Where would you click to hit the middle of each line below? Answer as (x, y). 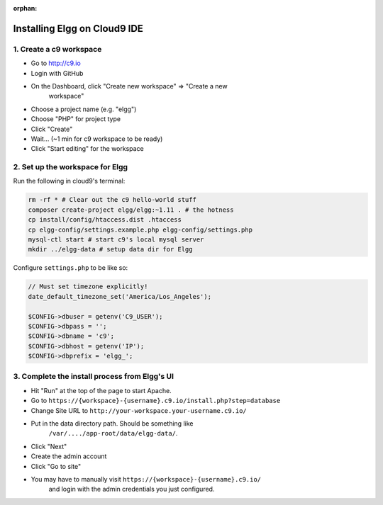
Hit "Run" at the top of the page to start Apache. (101, 390)
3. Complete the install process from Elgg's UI (93, 377)
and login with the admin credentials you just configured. (132, 489)
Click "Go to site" (56, 466)
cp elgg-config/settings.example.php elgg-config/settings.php (140, 229)
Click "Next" (49, 446)
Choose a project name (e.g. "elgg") (84, 109)
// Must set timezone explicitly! (88, 286)
